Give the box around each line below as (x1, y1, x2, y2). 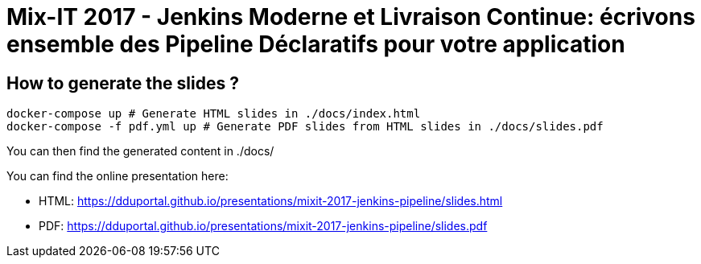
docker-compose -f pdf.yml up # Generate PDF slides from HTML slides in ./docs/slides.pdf (6, 120, 604, 134)
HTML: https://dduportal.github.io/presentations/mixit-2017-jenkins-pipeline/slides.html (39, 194, 503, 208)
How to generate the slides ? (6, 72, 239, 93)
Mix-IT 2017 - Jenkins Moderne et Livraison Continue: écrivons (6, 3, 695, 31)
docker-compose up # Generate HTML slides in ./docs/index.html (6, 107, 421, 121)
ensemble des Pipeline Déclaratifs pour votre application (6, 31, 625, 58)
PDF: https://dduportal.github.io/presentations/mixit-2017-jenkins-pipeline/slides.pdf (39, 219, 488, 233)
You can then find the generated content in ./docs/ (6, 144, 274, 159)
